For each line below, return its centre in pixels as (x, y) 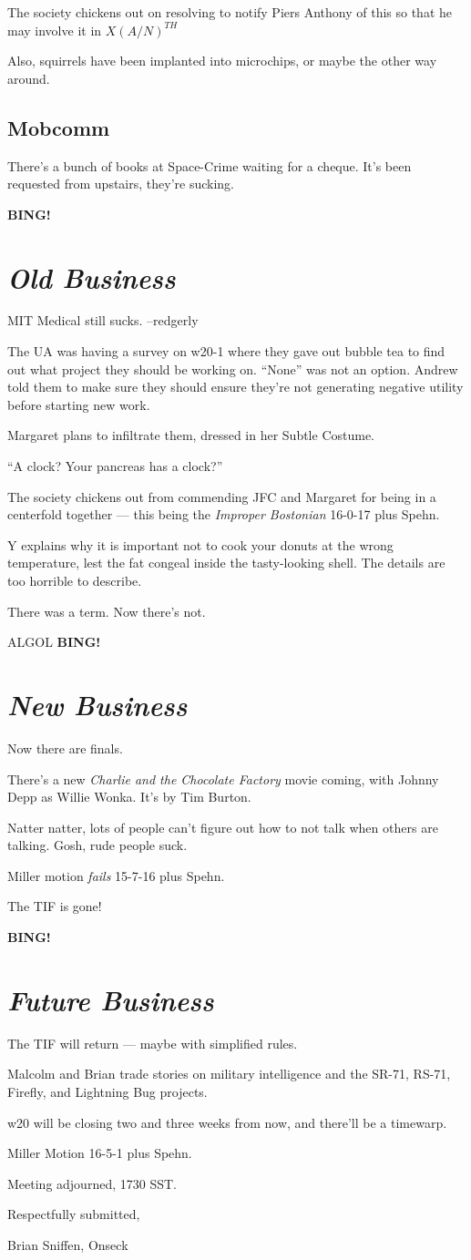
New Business (97, 704)
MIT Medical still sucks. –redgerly (103, 320)
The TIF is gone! (55, 906)
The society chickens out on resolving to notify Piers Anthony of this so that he (230, 12)
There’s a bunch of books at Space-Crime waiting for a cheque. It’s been (210, 165)
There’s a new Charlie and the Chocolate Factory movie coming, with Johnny (223, 779)
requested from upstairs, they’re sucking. (121, 184)
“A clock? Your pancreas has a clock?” (115, 466)
